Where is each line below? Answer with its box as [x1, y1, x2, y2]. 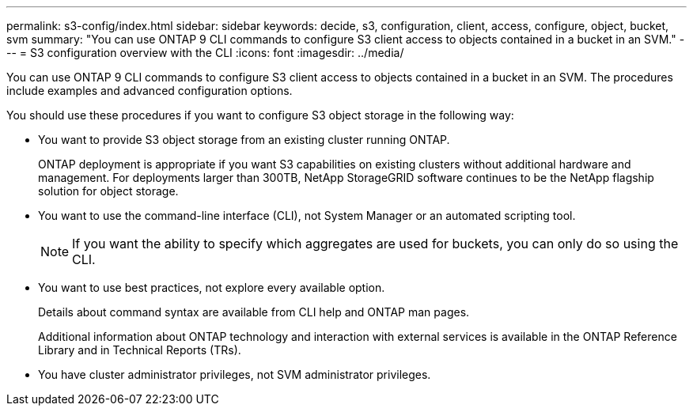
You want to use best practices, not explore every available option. [38, 281, 385, 294]
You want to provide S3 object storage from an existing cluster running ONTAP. [38, 133, 450, 146]
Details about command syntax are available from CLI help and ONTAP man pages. [38, 305, 470, 319]
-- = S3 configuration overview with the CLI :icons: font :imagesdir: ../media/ [6, 46, 404, 59]
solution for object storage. [38, 184, 179, 198]
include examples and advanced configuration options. [6, 84, 293, 97]
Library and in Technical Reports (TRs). [38, 343, 241, 357]
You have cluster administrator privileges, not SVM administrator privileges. [38, 368, 431, 381]
